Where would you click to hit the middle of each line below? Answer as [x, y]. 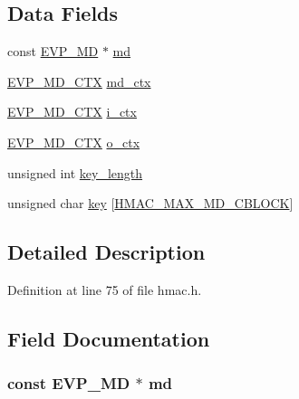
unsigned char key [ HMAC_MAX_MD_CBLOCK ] [150, 203]
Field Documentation [109, 338]
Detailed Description [106, 252]
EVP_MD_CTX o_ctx [74, 142]
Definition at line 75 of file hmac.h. [105, 289]
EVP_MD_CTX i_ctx [72, 112]
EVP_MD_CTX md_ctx [79, 81]
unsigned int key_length [75, 172]
